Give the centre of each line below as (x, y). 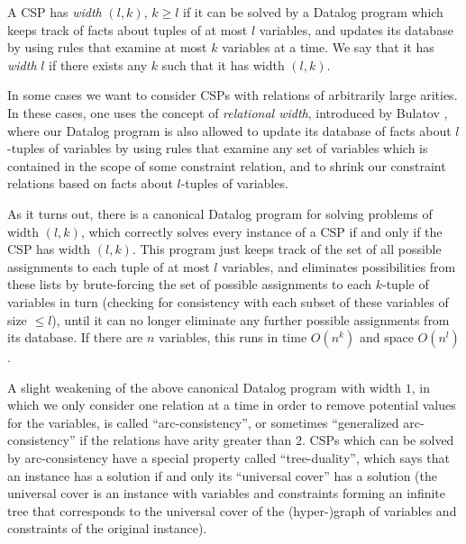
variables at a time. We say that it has (328, 47)
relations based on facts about (90, 183)
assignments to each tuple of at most (109, 266)
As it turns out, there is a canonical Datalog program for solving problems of (220, 213)
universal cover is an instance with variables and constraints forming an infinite (227, 493)
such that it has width (223, 64)
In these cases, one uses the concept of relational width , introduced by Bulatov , (228, 112)
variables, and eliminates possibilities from (339, 266)
